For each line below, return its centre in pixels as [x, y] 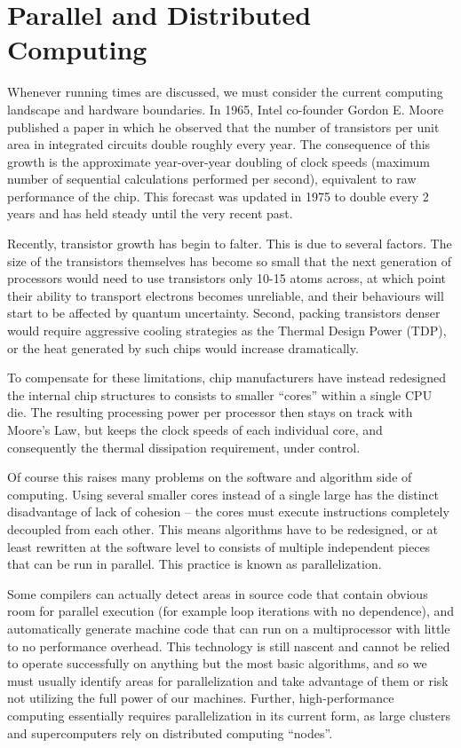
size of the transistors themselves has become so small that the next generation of [230, 260]
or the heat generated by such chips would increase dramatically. [183, 347]
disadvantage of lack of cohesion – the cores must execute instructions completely [228, 512]
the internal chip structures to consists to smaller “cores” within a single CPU [220, 394]
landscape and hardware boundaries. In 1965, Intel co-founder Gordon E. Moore [226, 109]
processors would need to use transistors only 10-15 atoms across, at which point [227, 278]
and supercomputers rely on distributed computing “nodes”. [170, 732]
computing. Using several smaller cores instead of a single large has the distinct [223, 494]
